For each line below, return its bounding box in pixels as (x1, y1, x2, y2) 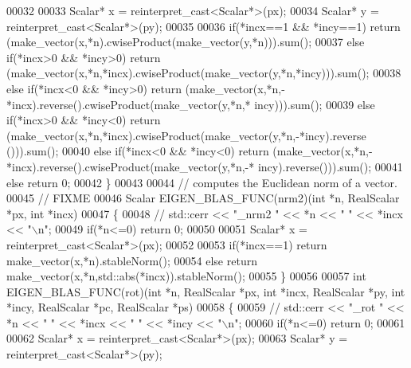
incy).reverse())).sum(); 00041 (257, 158, 403, 174)
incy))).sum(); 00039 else (254, 96, 375, 112)
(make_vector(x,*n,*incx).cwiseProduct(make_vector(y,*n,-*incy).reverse (6, 127, 366, 143)
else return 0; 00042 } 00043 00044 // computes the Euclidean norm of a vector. (6, 174, 397, 190)
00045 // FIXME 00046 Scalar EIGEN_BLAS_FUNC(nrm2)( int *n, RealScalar (6, 190, 400, 206)
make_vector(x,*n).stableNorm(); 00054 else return (6, 252, 257, 268)
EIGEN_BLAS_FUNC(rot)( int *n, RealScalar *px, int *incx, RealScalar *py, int (6, 283, 405, 299)
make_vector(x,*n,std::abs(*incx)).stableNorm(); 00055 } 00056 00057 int (6, 268, 366, 284)
